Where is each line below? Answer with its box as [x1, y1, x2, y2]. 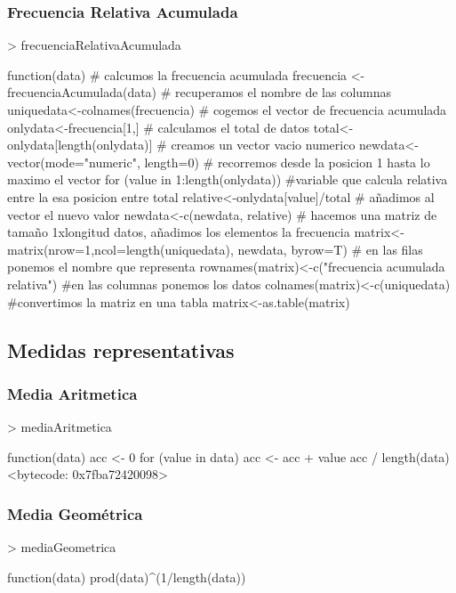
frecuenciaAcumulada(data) [7, 83, 157, 102]
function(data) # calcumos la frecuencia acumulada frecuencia [7, 65, 348, 84]
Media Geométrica [7, 502, 143, 524]
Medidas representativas [7, 336, 235, 363]
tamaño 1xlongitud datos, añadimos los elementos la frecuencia [7, 223, 350, 241]
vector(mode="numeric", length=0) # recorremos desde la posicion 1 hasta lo [7, 152, 430, 171]
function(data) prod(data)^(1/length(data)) [7, 567, 246, 586]
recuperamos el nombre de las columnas [175, 83, 392, 102]
